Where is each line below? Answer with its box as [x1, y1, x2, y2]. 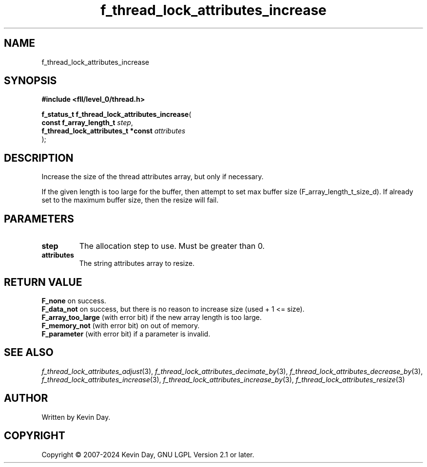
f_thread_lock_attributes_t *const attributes [41, 127, 186, 135]
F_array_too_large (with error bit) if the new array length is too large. [41, 313, 262, 321]
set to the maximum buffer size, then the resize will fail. [41, 196, 219, 205]
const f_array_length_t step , [41, 118, 133, 127]
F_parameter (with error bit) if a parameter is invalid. [41, 329, 211, 338]
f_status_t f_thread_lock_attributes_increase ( [41, 110, 192, 119]
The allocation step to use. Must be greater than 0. [79, 241, 265, 251]
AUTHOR [4, 392, 48, 405]
